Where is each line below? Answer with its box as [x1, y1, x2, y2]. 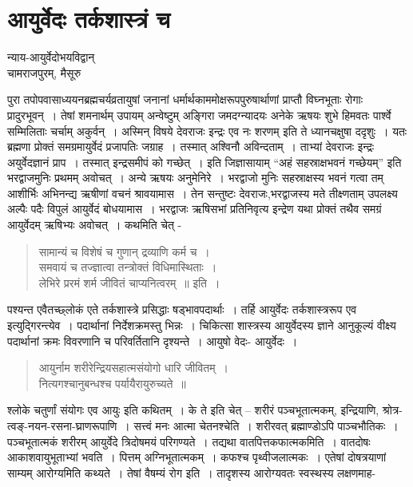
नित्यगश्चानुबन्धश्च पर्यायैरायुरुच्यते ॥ [38, 374, 186, 391]
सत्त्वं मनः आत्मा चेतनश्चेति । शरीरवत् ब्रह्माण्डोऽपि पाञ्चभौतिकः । [133, 418, 399, 434]
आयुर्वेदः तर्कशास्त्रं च [7, 2, 170, 35]
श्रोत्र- [382, 402, 403, 418]
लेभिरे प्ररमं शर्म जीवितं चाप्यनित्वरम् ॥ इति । [38, 274, 220, 291]
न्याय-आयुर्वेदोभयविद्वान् [7, 49, 95, 65]
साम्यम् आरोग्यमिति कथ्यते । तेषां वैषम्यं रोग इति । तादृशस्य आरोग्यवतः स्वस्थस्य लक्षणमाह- [7, 464, 376, 481]
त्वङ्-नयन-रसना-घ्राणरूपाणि [7, 418, 117, 434]
